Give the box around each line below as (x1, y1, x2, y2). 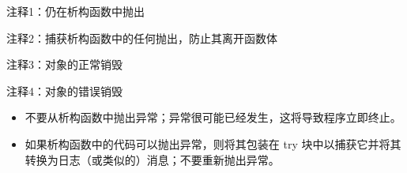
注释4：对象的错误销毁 (6, 82, 122, 99)
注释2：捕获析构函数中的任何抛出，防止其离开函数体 (6, 29, 277, 46)
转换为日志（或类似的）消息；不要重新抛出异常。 (24, 151, 280, 167)
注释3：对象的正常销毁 (6, 56, 122, 73)
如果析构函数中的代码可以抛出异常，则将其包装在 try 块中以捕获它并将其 (24, 135, 401, 152)
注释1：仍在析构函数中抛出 (6, 3, 145, 19)
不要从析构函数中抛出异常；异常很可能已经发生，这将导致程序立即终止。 (24, 109, 401, 126)
